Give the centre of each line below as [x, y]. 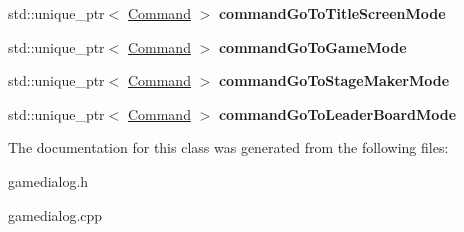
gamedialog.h [48, 180]
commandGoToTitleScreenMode [332, 13]
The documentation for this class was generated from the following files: [228, 147]
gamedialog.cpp [55, 214]
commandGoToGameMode [312, 46]
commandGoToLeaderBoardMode [337, 113]
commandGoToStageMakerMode [334, 80]
